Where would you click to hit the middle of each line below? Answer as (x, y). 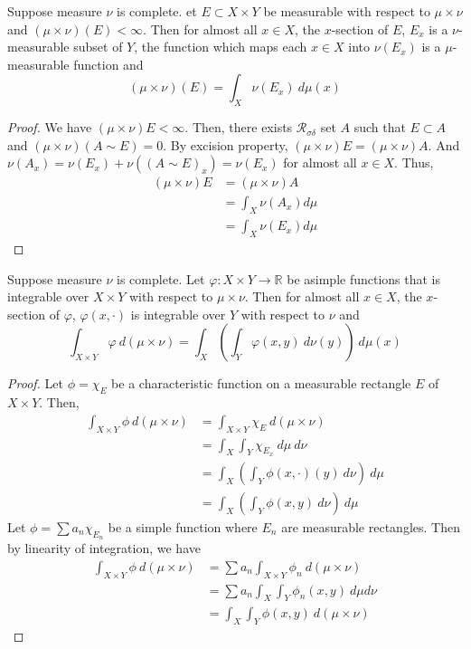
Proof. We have (50, 127)
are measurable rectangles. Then (371, 526)
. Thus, (414, 162)
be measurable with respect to (347, 11)
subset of (98, 47)
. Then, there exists (239, 127)
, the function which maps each (221, 47)
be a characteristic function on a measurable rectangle (261, 383)
